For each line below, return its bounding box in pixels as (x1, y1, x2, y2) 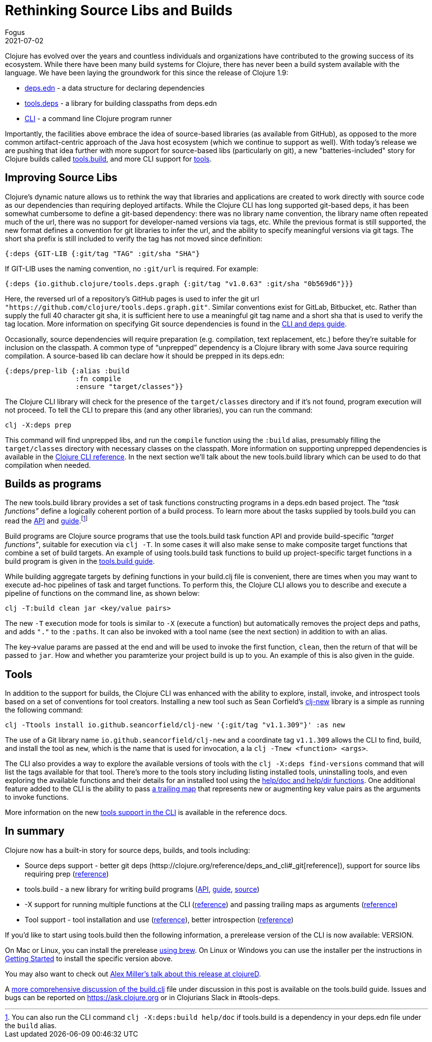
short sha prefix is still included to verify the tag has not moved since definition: (5, 234, 263, 243)
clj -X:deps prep (5, 421, 71, 429)
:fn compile (75, 374, 122, 383)
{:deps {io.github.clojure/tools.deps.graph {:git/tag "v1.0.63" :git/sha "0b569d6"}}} (5, 279, 354, 288)
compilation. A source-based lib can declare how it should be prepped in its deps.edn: (5, 351, 284, 360)
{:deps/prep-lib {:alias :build (5, 366, 129, 375)
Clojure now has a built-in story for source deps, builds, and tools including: (5, 846, 250, 854)
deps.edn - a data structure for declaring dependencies (25, 83, 205, 92)
